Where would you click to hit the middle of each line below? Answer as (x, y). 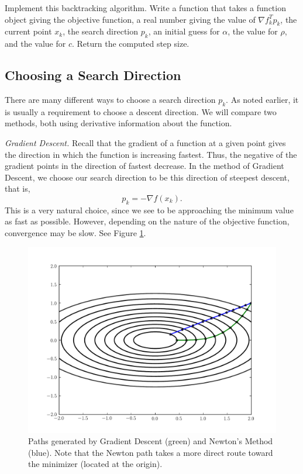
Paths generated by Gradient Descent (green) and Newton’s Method (151, 441)
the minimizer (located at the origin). (95, 464)
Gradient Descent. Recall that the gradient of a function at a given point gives (145, 142)
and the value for (35, 44)
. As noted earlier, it (262, 99)
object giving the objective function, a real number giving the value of (130, 19)
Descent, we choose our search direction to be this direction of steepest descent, (147, 177)
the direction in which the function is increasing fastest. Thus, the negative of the (151, 154)
